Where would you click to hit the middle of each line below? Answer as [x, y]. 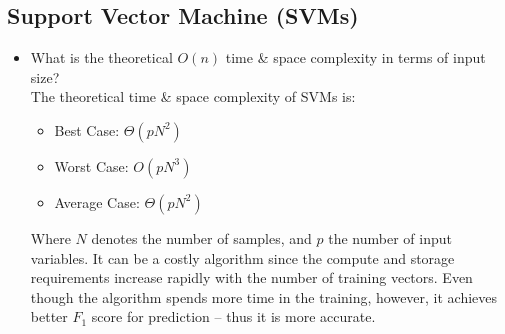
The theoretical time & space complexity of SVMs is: [193, 96]
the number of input [390, 237]
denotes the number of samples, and [201, 237]
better [49, 316]
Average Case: [97, 201]
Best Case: [87, 129]
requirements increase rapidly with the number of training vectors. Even [251, 277]
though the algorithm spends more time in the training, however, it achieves [264, 296]
